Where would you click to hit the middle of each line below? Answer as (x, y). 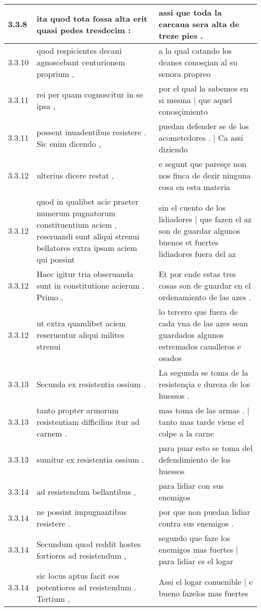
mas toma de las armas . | (204, 410)
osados (170, 358)
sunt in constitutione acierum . (90, 285)
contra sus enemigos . (196, 523)
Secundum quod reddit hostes (89, 544)
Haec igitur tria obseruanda (85, 274)
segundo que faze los (194, 538)
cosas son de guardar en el (205, 285)
